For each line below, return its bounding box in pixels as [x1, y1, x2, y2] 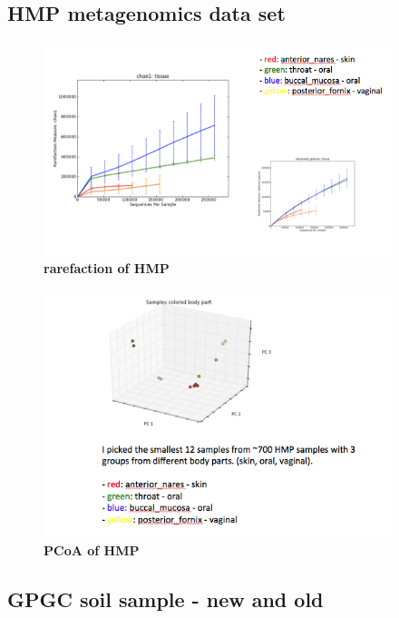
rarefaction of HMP [44, 259, 170, 278]
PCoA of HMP [44, 541, 140, 560]
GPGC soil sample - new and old [7, 585, 324, 613]
